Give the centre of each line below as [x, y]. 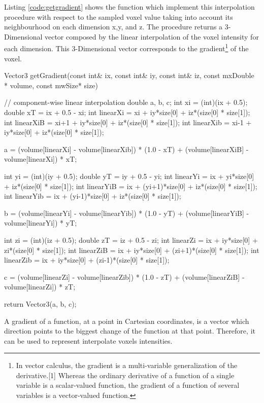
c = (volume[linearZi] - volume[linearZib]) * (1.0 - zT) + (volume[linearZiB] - [124, 277]
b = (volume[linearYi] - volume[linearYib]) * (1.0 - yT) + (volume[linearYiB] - [127, 213]
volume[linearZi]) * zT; [40, 287]
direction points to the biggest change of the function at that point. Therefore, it [130, 331]
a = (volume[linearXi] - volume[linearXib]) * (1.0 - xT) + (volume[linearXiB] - [126, 149]
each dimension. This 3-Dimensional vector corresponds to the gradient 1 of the [126, 48]
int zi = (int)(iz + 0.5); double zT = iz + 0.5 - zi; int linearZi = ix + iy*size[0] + [131, 240]
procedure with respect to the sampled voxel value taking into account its [119, 16]
